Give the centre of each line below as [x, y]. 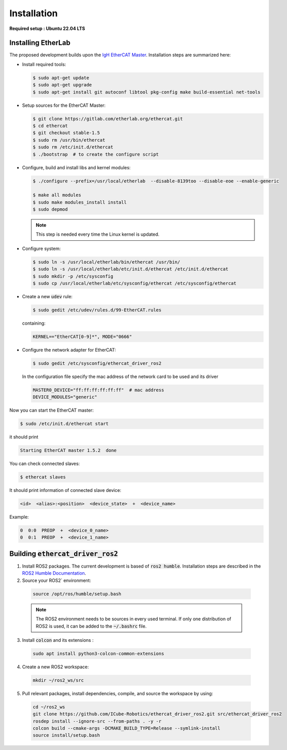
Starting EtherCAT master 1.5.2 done [68, 450]
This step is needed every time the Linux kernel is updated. [98, 234]
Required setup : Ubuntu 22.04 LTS [47, 28]
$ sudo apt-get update [61, 78]
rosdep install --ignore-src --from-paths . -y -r [97, 721]
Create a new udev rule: [47, 296]
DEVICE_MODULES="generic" [65, 397]
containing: [34, 323]
